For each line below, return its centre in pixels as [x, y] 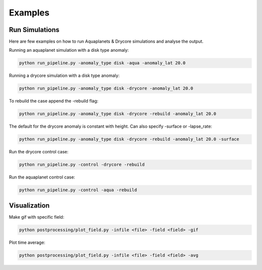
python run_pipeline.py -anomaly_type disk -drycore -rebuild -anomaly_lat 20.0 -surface [129, 139]
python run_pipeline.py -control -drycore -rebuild [82, 165]
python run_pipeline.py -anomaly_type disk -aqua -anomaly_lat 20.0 [102, 63]
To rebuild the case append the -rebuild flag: [54, 101]
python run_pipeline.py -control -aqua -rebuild [78, 190]
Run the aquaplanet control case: [42, 177]
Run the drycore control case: [39, 152]
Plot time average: [27, 242]
